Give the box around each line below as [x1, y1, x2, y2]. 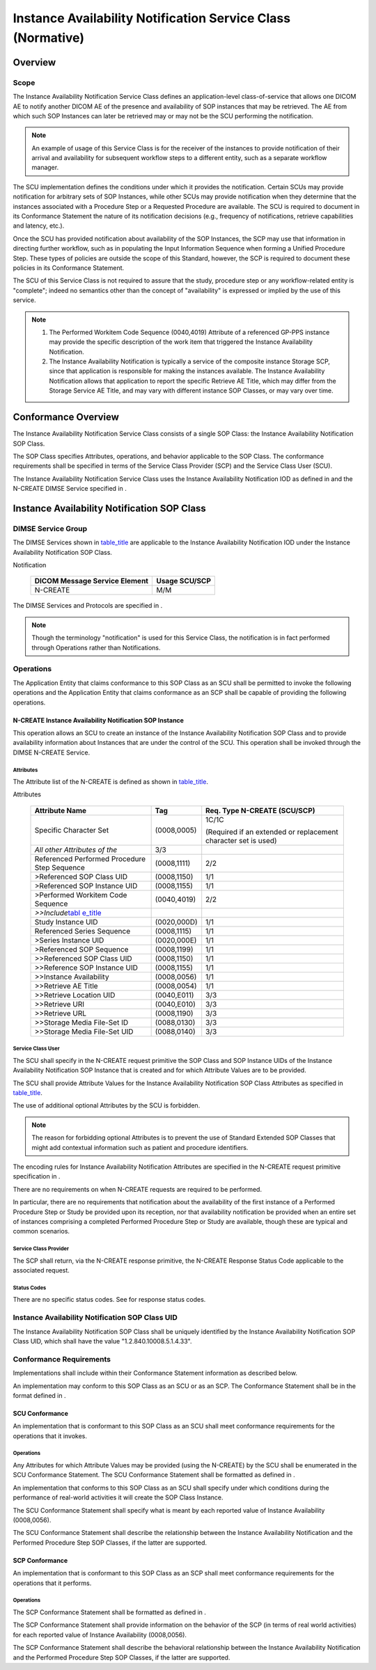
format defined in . [13, 1391, 66, 1399]
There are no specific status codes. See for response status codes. [13, 1295, 206, 1304]
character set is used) [205, 835, 278, 845]
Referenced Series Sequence [34, 926, 131, 936]
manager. [31, 164, 59, 172]
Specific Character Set [34, 825, 109, 835]
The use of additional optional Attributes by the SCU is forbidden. [13, 1101, 201, 1110]
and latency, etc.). [13, 221, 65, 230]
